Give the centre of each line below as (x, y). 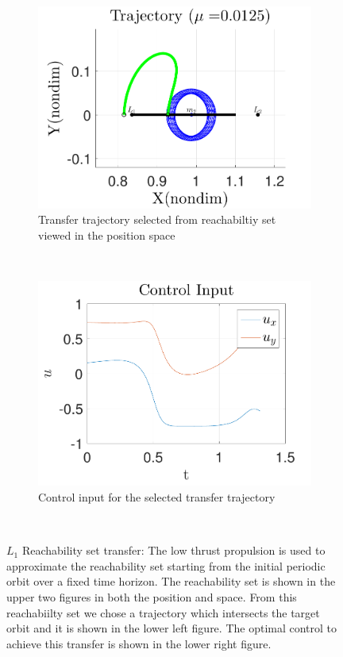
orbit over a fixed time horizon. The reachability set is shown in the (171, 581)
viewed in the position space (107, 234)
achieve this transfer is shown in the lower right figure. (139, 643)
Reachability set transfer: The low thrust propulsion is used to (173, 550)
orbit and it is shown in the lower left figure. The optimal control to (172, 628)
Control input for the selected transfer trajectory (157, 496)
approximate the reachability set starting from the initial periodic (166, 565)
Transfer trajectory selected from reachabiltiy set (157, 219)
